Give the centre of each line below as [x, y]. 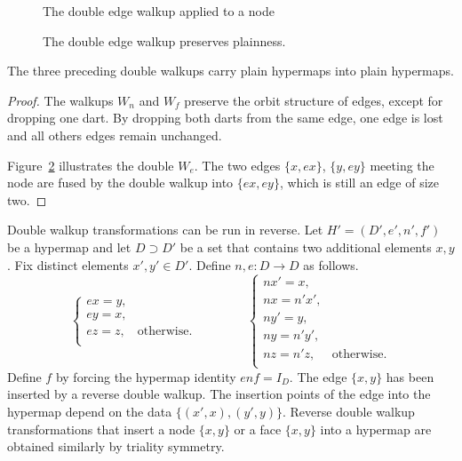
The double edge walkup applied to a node [159, 11]
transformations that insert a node [101, 429]
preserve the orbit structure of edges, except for [314, 100]
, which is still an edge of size [359, 183]
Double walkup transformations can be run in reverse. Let [165, 230]
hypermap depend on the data [90, 411]
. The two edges [237, 165]
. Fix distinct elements [68, 264]
